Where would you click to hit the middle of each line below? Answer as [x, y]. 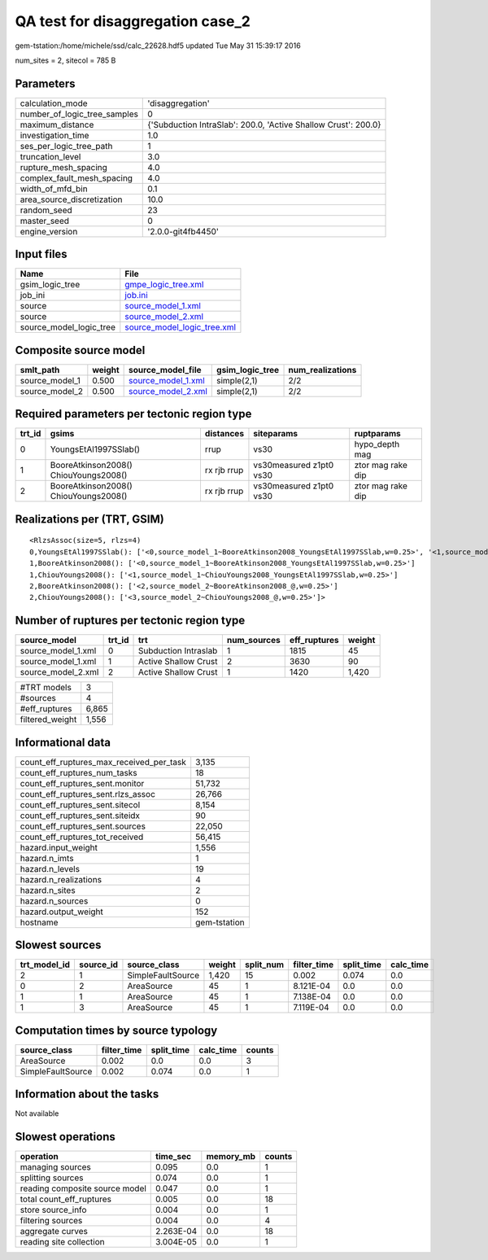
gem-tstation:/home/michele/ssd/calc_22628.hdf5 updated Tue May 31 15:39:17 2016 [158, 46]
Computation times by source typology [116, 1030]
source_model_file [166, 370]
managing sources [55, 1167]
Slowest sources [58, 945]
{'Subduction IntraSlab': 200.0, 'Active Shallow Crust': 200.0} [264, 125]
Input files [41, 254]
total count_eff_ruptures [65, 1199]
